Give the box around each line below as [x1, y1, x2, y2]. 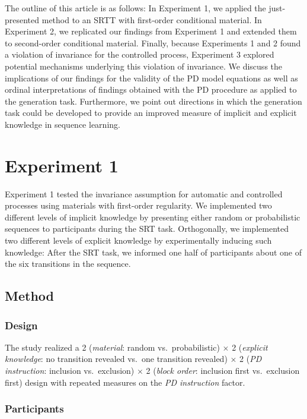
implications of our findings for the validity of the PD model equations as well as [5, 71, 298, 84]
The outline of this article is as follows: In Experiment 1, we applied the [5, 2, 266, 14]
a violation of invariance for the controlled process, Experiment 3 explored [5, 48, 274, 61]
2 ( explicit [232, 341, 268, 353]
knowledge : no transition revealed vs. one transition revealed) [5, 352, 228, 365]
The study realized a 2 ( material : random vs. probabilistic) [5, 341, 220, 353]
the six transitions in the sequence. [5, 257, 131, 270]
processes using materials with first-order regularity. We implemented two [5, 199, 272, 212]
